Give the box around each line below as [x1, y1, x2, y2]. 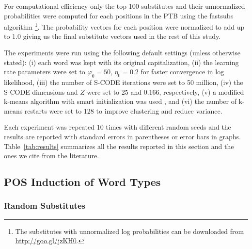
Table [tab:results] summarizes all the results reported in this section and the [4, 141, 234, 151]
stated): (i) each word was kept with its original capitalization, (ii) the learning [4, 57, 239, 67]
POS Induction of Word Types [4, 174, 161, 189]
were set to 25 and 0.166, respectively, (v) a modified [87, 86, 244, 97]
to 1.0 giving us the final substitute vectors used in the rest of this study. [4, 31, 221, 41]
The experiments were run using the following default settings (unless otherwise [4, 48, 240, 58]
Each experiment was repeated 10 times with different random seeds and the [4, 122, 231, 132]
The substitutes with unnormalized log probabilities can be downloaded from [15, 226, 244, 236]
